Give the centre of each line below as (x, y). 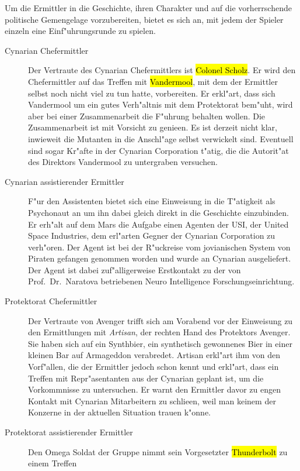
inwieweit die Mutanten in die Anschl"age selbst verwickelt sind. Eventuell (161, 138)
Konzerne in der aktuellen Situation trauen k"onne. (120, 412)
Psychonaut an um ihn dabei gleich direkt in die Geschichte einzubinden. (158, 212)
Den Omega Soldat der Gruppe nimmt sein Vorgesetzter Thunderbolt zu (158, 451)
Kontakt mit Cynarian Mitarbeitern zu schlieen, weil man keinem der (152, 400)
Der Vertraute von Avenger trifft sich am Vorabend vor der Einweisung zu (161, 320)
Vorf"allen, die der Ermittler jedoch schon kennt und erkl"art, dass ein (154, 367)
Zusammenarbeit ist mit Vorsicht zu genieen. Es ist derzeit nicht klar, (153, 127)
